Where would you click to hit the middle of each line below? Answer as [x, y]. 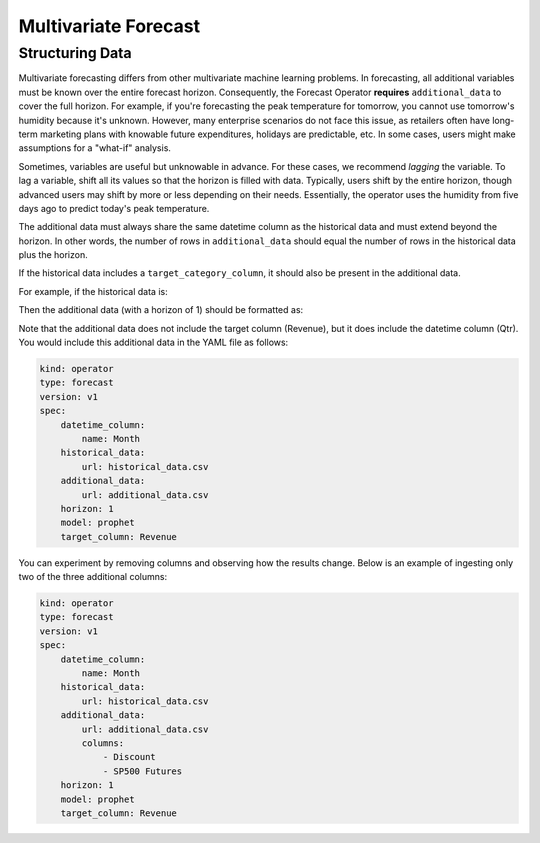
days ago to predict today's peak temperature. [114, 208]
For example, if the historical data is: [93, 291]
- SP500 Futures [142, 771]
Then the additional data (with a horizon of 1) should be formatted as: [161, 310]
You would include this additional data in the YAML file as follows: [153, 342]
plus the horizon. [53, 255]
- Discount [129, 757]
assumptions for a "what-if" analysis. [95, 148]
